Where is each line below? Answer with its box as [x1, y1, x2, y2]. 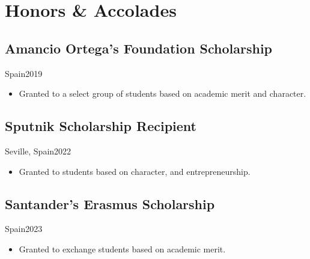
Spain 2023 [5, 222, 43, 235]
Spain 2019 [5, 67, 43, 79]
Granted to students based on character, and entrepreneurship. [19, 165, 251, 177]
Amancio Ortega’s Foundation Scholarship [5, 38, 273, 57]
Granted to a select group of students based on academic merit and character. [19, 87, 306, 100]
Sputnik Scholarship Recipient [5, 117, 196, 135]
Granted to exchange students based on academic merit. [19, 242, 226, 255]
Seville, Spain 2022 [5, 144, 71, 157]
